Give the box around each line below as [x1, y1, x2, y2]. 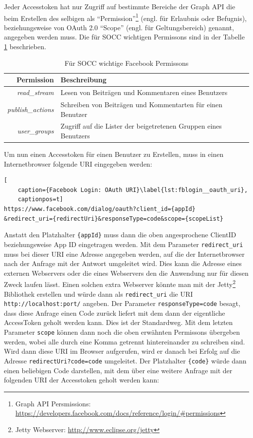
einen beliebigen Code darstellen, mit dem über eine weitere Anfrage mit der [4, 365, 233, 375]
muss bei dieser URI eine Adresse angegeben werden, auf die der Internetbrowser [4, 248, 245, 259]
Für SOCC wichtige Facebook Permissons [64, 57, 189, 68]
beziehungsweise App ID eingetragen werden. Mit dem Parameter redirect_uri [4, 239, 243, 249]
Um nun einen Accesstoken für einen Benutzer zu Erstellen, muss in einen [4, 149, 224, 159]
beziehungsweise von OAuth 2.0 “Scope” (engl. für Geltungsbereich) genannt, [4, 22, 234, 32]
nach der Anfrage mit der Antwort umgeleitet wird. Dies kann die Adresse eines [4, 258, 242, 268]
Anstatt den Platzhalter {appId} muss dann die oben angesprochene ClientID [4, 229, 236, 240]
